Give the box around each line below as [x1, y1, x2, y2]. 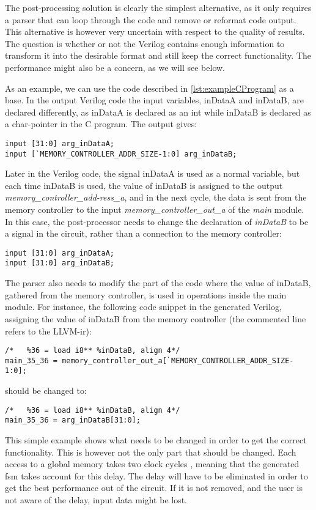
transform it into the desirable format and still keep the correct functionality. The [5, 49, 311, 62]
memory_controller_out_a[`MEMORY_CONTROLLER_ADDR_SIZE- [62, 356, 294, 365]
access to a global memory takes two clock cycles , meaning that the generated [5, 457, 299, 470]
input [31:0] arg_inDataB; [5, 259, 114, 268]
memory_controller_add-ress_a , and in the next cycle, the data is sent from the [5, 191, 307, 204]
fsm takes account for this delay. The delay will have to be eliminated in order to [5, 469, 308, 482]
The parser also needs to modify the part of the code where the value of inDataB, [5, 276, 311, 289]
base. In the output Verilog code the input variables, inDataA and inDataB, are [5, 94, 304, 106]
